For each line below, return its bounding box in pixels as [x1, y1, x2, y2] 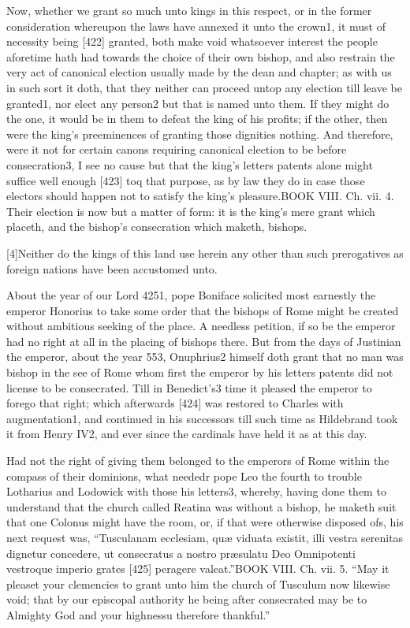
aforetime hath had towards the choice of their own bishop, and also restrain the [6, 48, 395, 65]
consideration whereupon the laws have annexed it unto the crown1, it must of [6, 17, 386, 34]
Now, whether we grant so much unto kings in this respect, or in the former [6, 2, 372, 18]
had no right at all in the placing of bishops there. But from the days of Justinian [6, 333, 401, 349]
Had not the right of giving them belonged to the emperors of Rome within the [6, 452, 389, 469]
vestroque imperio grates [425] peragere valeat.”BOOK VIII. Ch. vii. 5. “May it [6, 560, 389, 577]
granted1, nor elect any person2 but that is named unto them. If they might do [6, 95, 389, 111]
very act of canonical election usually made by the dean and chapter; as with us [6, 64, 392, 80]
